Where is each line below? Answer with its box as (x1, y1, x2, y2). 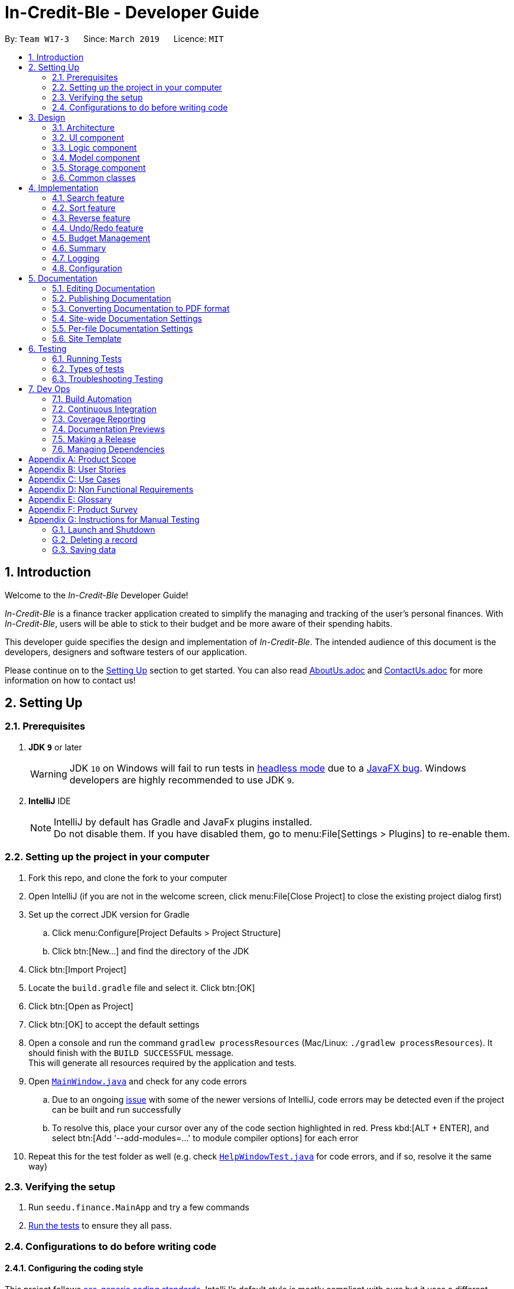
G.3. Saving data (52, 544, 116, 555)
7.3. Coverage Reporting (52, 413, 146, 424)
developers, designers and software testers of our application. (5, 646, 247, 657)
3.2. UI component (52, 132, 124, 142)
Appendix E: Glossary (28, 494, 112, 504)
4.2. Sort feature (52, 202, 116, 213)
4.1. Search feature (52, 192, 125, 203)
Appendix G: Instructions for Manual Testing (28, 514, 200, 524)
